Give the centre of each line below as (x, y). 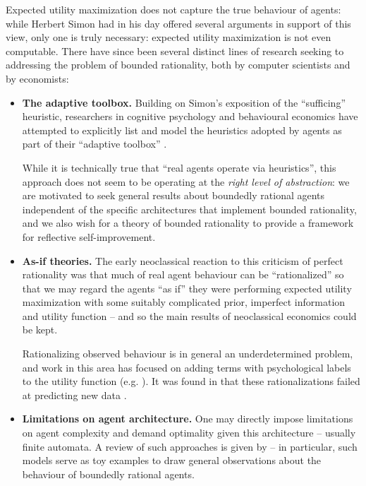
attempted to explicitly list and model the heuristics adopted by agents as (182, 130)
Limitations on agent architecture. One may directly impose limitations (188, 419)
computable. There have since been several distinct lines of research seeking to (175, 51)
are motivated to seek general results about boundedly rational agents (173, 195)
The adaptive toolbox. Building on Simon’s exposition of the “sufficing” (184, 102)
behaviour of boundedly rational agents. (108, 474)
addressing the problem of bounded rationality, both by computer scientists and (178, 65)
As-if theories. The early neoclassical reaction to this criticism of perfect (183, 260)
